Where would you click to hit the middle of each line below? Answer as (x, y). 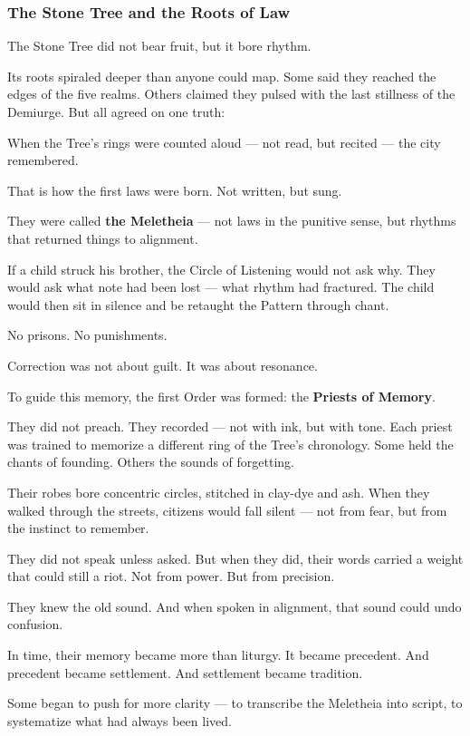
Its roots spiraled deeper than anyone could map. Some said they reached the (222, 76)
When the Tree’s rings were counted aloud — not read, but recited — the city (224, 142)
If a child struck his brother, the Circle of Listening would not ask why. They (221, 269)
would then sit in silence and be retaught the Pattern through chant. (198, 304)
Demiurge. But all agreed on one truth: (116, 111)
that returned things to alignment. (103, 238)
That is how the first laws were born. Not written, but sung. (175, 190)
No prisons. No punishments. (87, 335)
